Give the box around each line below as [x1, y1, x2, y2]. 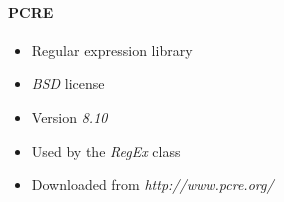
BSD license [31, 73, 105, 94]
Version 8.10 [31, 106, 108, 127]
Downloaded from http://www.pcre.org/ [31, 174, 274, 195]
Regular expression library [31, 39, 193, 60]
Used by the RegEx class [31, 140, 181, 161]
